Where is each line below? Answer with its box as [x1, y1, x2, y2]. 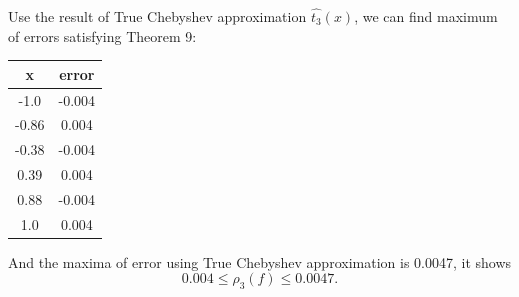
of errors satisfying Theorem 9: [8, 25, 197, 46]
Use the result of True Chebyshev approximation [8, 6, 307, 26]
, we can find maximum [354, 6, 498, 26]
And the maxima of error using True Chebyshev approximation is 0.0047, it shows [8, 251, 512, 272]
